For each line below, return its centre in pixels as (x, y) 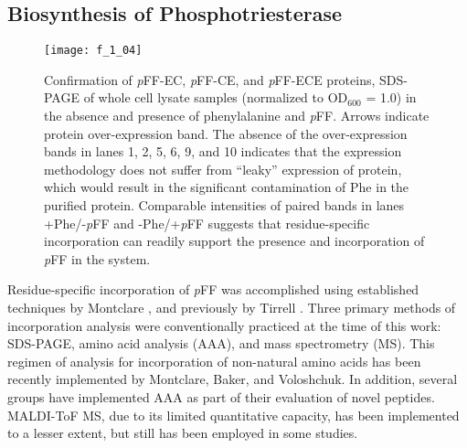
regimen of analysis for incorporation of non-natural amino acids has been (214, 361)
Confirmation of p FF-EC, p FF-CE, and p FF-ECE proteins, (210, 79)
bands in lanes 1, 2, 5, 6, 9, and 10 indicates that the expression (223, 151)
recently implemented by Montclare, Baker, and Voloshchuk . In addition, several (233, 379)
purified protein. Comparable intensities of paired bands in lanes (224, 205)
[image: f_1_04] (93, 51)
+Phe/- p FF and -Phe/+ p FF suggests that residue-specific (207, 223)
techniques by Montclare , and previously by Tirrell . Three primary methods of (232, 307)
